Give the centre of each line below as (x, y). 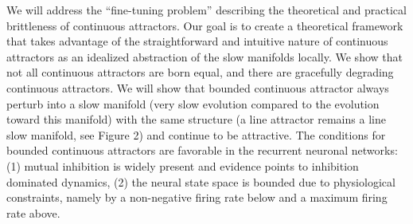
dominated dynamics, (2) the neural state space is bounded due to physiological (201, 181)
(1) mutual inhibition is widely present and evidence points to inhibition (183, 165)
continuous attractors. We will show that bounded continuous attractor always (198, 87)
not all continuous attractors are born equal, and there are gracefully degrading (200, 72)
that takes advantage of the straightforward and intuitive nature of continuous (197, 41)
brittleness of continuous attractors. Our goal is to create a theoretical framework (205, 25)
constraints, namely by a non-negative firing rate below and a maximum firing (197, 197)
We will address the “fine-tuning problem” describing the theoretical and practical (206, 10)
